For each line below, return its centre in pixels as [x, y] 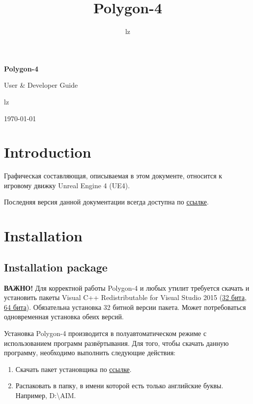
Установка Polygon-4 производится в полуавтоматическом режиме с [105, 333]
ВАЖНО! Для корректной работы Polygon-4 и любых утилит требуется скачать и [127, 287]
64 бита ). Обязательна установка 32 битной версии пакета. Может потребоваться [125, 307]
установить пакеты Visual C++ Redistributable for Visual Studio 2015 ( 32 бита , [125, 297]
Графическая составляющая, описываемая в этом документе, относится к [113, 176]
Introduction [48, 152]
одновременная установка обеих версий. [64, 317]
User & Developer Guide [41, 85]
